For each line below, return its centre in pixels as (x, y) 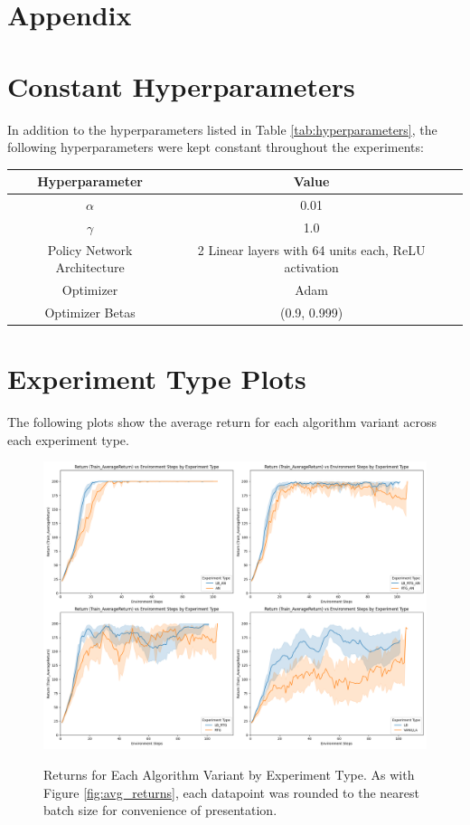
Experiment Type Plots (157, 379)
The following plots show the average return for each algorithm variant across (222, 422)
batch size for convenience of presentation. (160, 810)
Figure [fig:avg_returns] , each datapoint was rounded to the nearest (231, 792)
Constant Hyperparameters (181, 85)
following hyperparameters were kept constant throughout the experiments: (216, 147)
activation (311, 267)
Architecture (90, 267)
